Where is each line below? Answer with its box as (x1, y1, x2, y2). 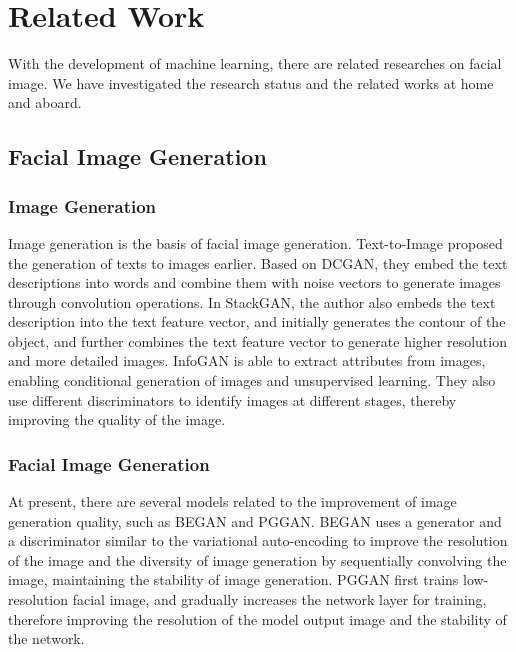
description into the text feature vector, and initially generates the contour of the (8, 311, 506, 332)
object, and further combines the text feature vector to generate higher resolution (8, 330, 507, 351)
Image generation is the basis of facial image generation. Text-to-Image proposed (8, 232, 503, 253)
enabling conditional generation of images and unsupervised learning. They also (8, 370, 496, 391)
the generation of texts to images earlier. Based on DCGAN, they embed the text (8, 252, 508, 273)
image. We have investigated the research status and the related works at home (8, 72, 494, 93)
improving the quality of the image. (8, 409, 226, 430)
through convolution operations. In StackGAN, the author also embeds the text (8, 291, 496, 312)
